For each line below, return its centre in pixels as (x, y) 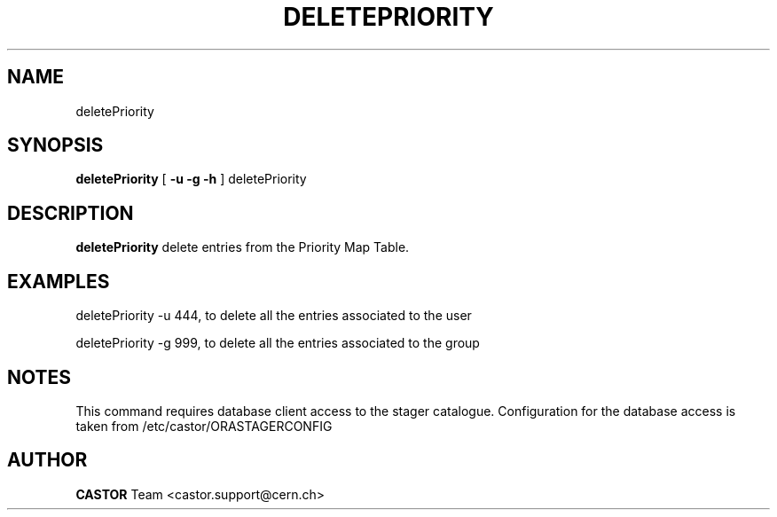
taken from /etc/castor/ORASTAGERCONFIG (204, 426)
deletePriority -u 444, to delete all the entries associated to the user (274, 316)
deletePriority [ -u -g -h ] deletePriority (191, 179)
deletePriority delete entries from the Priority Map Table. (243, 247)
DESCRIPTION (71, 213)
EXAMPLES (59, 281)
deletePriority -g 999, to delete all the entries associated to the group (278, 343)
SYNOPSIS (55, 145)
